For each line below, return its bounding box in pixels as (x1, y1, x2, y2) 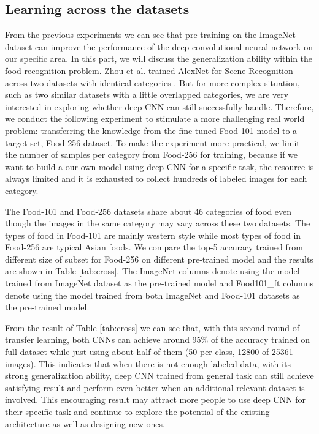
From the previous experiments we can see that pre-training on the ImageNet (5, 28, 296, 41)
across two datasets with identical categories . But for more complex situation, (5, 76, 300, 89)
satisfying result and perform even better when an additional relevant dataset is (5, 381, 305, 394)
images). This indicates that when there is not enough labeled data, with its (5, 357, 291, 370)
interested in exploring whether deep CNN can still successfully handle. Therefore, (5, 100, 314, 113)
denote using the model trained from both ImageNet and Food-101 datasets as (5, 288, 300, 301)
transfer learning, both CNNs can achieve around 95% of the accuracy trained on (5, 333, 310, 346)
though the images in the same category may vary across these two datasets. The (5, 217, 310, 230)
